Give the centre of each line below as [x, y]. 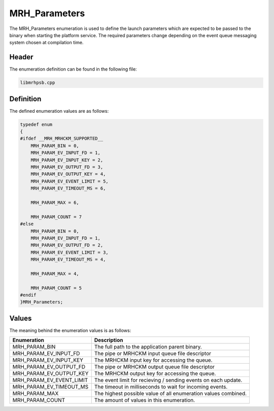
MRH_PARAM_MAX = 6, [55, 202]
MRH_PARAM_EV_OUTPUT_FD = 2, [67, 245]
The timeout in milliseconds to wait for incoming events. [161, 387]
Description [109, 340]
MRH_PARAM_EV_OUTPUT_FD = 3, [67, 167]
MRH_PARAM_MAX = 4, [55, 274]
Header [21, 57]
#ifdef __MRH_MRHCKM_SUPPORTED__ [62, 139]
